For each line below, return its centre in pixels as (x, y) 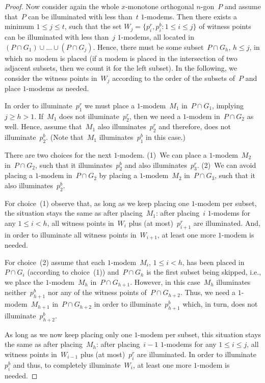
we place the (24, 282)
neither (16, 292)
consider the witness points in (51, 78)
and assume (243, 6)
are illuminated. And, (227, 223)
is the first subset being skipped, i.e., (204, 272)
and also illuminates (156, 165)
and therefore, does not (195, 126)
